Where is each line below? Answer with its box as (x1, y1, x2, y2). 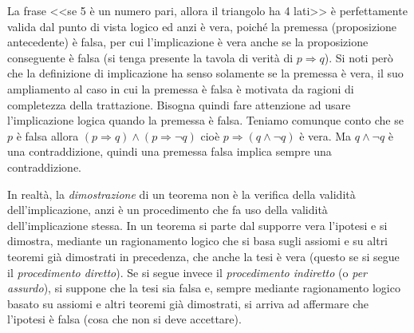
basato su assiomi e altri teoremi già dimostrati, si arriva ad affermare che (7, 295, 369, 311)
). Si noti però (324, 49, 393, 65)
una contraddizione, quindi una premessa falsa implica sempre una (7, 143, 332, 160)
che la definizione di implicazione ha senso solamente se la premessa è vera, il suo (7, 65, 404, 81)
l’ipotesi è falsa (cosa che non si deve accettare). (7, 311, 242, 327)
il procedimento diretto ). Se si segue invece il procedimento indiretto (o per (7, 264, 367, 280)
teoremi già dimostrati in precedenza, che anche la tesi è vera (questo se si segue (7, 248, 400, 264)
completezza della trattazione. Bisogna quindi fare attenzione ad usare (7, 96, 351, 113)
